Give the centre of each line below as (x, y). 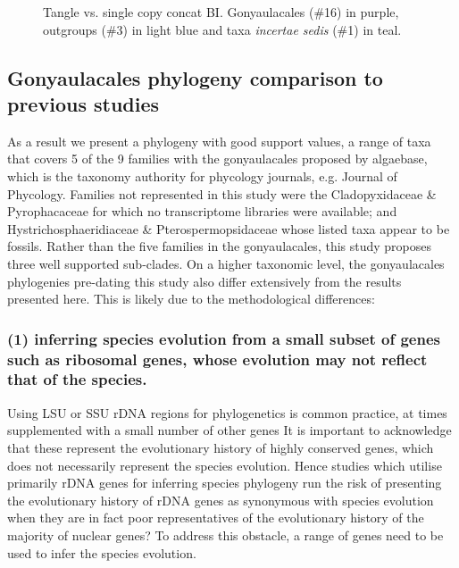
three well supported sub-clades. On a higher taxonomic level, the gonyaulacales (226, 263)
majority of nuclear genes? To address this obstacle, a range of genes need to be (225, 535)
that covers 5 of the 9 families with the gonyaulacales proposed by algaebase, (217, 159)
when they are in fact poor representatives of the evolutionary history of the (216, 518)
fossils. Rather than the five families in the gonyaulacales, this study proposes (220, 246)
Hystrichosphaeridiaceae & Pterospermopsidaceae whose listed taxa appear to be (229, 228)
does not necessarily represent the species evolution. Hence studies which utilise (225, 465)
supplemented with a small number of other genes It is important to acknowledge (229, 430)
